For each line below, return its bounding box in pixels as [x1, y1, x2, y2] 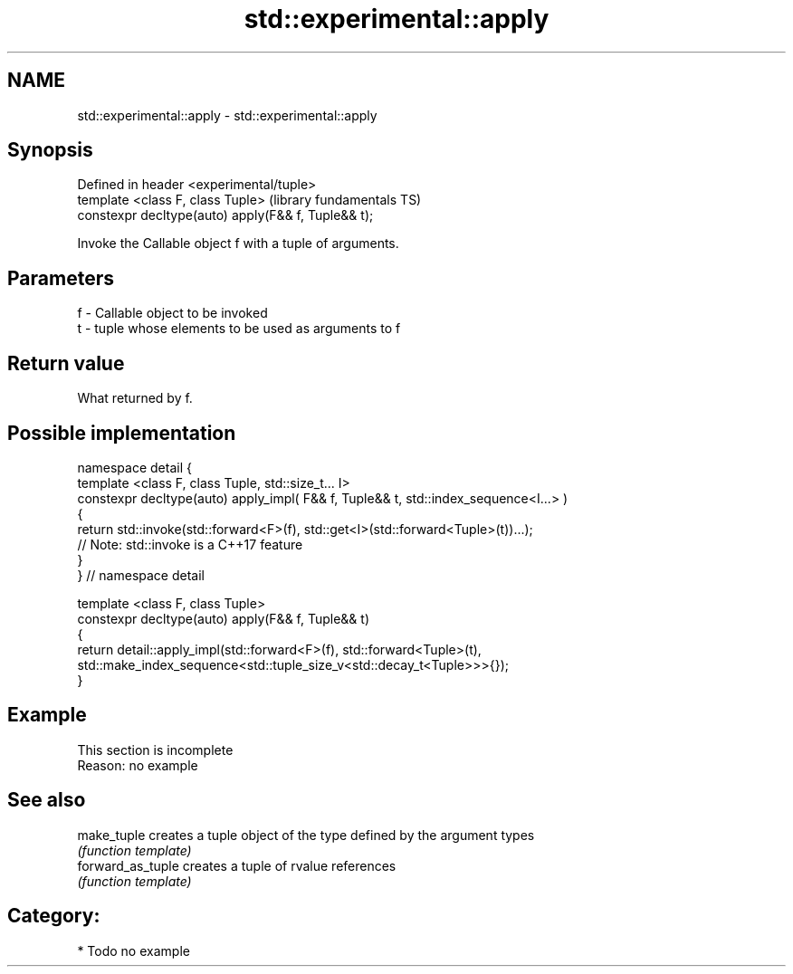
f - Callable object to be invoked [77, 305, 268, 321]
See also [7, 788, 86, 812]
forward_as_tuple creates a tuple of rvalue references [77, 857, 396, 874]
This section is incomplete [77, 741, 234, 758]
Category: [7, 904, 100, 928]
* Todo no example [77, 942, 190, 959]
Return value [7, 351, 125, 375]
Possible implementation [7, 421, 236, 444]
